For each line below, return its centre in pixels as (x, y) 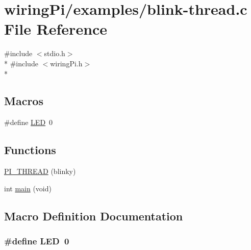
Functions (30, 150)
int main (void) (28, 188)
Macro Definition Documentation (94, 216)
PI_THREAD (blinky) (40, 171)
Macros (24, 101)
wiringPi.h (66, 63)
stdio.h (55, 53)
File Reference (56, 29)
